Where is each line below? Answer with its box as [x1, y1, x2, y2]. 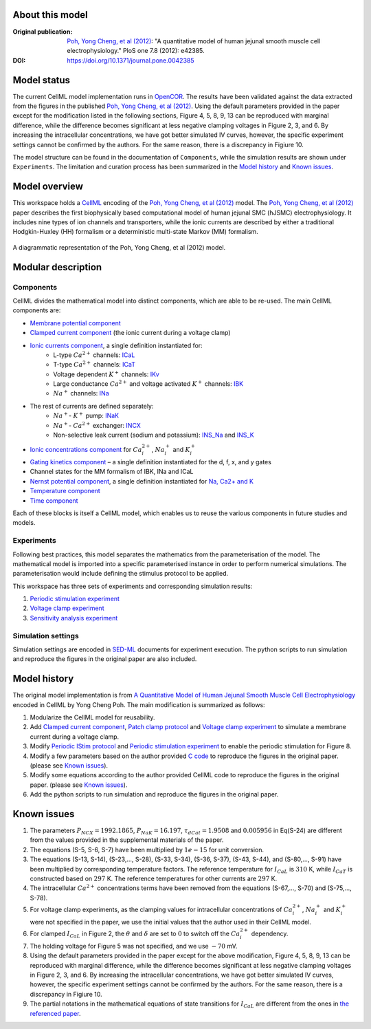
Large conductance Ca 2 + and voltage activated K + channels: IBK [53, 379, 244, 388]
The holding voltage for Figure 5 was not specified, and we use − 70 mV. [30, 942, 238, 950]
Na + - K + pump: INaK [53, 411, 120, 420]
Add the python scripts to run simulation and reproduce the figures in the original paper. [30, 790, 279, 799]
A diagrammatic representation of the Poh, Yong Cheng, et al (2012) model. [12, 243, 226, 251]
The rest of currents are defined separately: [30, 402, 154, 410]
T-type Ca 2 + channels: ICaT [53, 360, 135, 369]
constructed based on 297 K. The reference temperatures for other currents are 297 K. [30, 874, 278, 883]
